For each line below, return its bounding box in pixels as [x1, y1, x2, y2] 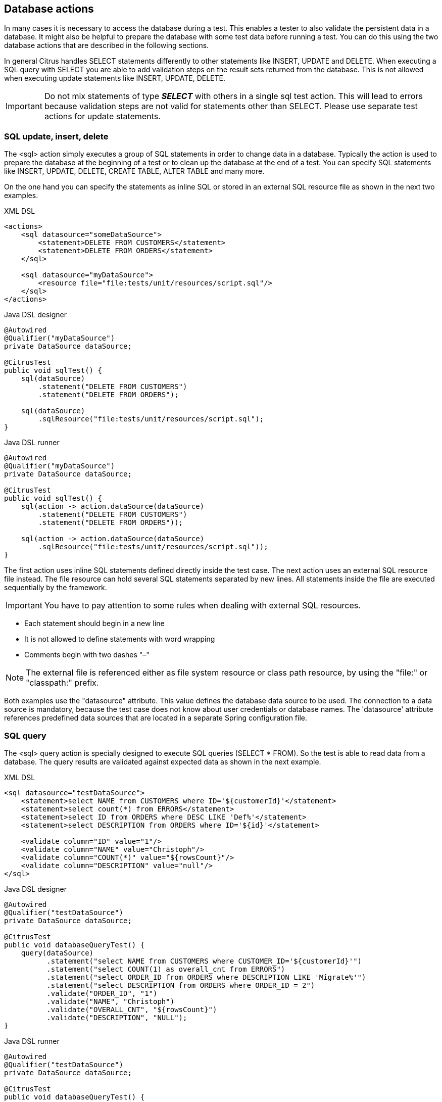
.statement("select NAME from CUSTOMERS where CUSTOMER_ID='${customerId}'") [46, 956, 362, 965]
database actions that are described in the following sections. [4, 41, 209, 50]
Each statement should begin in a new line [24, 619, 165, 628]
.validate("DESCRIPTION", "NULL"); [46, 1013, 187, 1022]
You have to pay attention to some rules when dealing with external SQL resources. [44, 600, 361, 611]
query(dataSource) [21, 948, 94, 957]
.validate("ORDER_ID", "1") [46, 989, 158, 997]
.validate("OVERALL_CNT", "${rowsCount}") [46, 1005, 217, 1014]
